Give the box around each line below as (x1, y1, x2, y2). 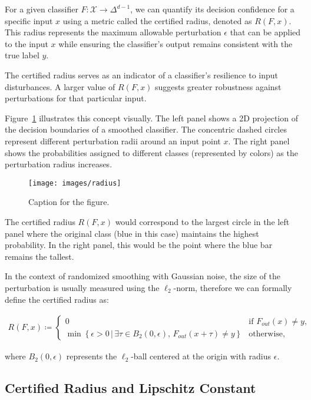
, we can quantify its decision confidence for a (130, 3, 295, 15)
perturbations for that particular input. (5, 92, 147, 104)
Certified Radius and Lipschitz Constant (5, 379, 256, 397)
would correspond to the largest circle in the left (115, 215, 290, 227)
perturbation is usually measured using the (5, 281, 160, 293)
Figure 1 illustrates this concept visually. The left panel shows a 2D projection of (5, 111, 298, 124)
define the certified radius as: (5, 293, 109, 305)
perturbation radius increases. (5, 158, 113, 170)
